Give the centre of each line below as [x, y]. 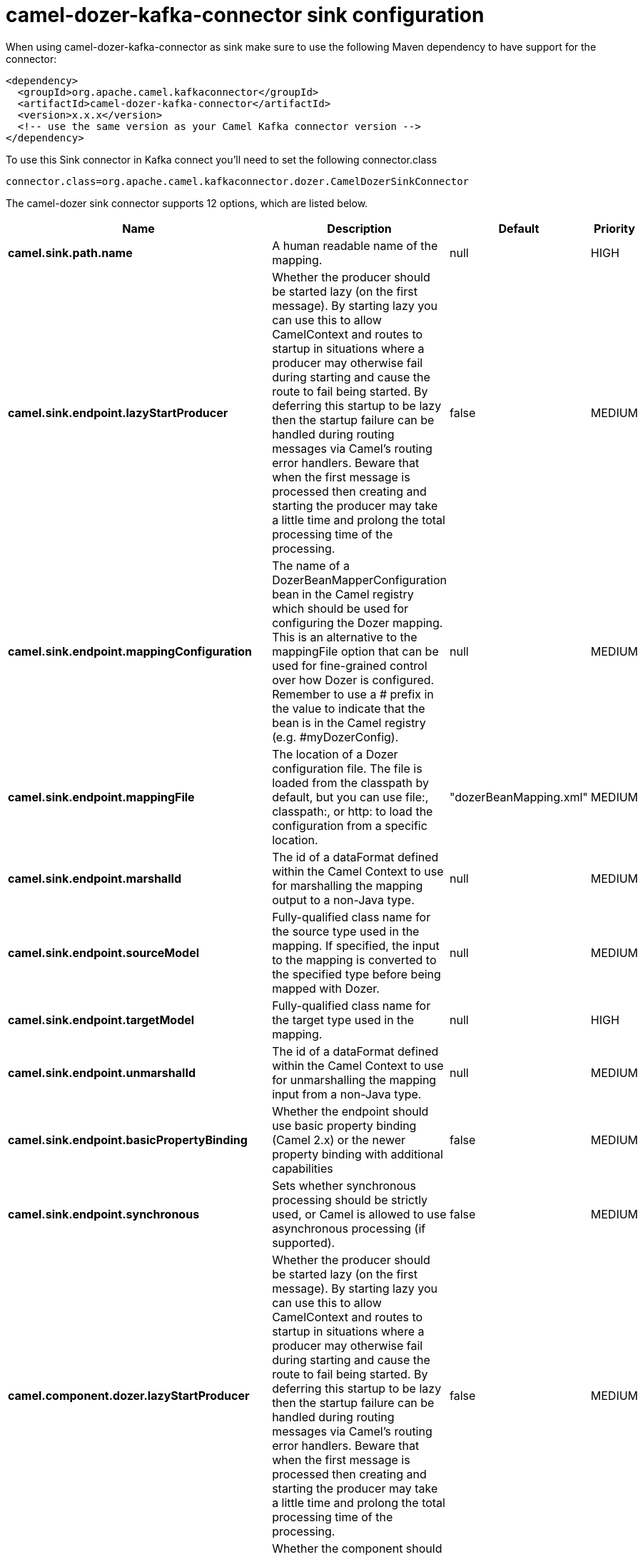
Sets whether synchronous [344, 1185]
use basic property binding [344, 1125]
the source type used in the [346, 931]
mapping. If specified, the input [356, 945]
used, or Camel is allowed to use [359, 1214]
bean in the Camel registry [343, 594]
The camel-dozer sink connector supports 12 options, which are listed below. [187, 203]
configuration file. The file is [347, 768]
